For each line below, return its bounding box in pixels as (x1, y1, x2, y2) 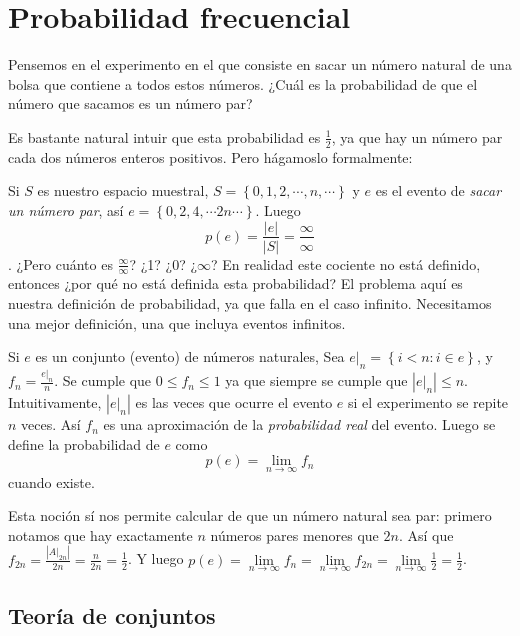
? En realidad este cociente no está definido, (211, 253, 481, 274)
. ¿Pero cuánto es (8, 253, 113, 274)
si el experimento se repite (348, 392, 509, 413)
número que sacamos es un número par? (8, 93, 253, 114)
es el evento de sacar (375, 180, 502, 201)
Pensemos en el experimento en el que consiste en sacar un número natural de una (8, 54, 512, 75)
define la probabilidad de (8, 433, 160, 454)
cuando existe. (8, 471, 95, 492)
